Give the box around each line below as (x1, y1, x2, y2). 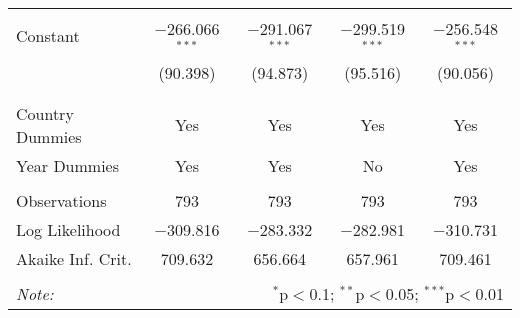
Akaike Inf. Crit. (16, 246, 132, 270)
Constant (16, 24, 80, 48)
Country (16, 101, 74, 125)
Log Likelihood (16, 217, 121, 241)
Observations (16, 188, 107, 212)
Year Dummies (16, 153, 120, 177)
